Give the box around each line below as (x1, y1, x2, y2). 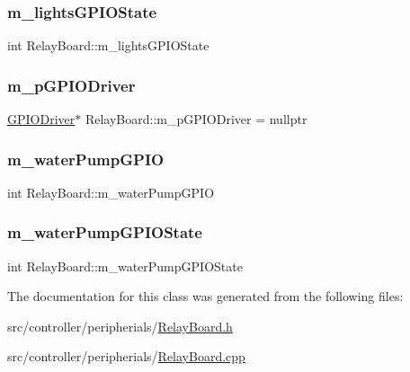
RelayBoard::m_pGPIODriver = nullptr (85, 110, 307, 128)
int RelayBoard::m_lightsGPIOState (7, 36, 209, 55)
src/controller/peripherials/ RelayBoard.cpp (7, 347, 245, 366)
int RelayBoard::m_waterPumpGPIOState (7, 256, 243, 275)
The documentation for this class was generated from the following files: (7, 287, 404, 306)
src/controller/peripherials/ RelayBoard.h (7, 316, 233, 335)
